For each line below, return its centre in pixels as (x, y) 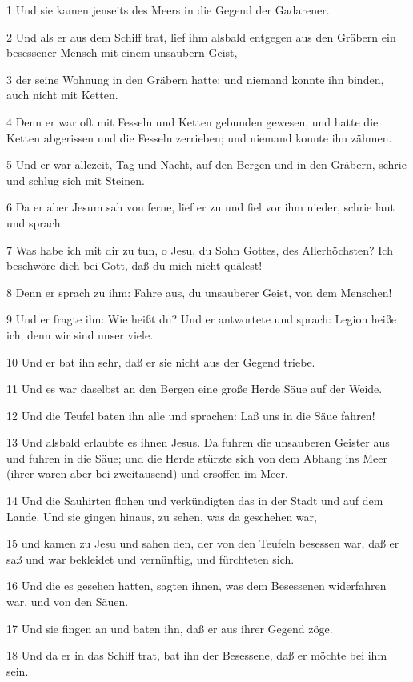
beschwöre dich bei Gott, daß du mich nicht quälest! (134, 265)
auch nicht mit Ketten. (62, 95)
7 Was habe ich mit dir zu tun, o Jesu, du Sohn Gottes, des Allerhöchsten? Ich (200, 249)
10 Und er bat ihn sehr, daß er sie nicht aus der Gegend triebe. (161, 361)
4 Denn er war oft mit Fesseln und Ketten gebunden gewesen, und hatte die (192, 121)
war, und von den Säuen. (68, 602)
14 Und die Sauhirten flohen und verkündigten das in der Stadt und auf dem (195, 501)
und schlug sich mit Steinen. (76, 180)
